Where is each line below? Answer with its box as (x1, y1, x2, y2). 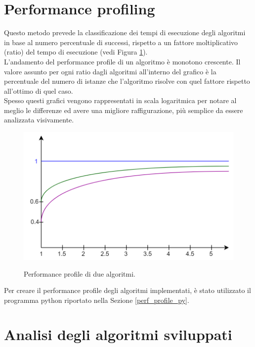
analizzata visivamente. (4, 115, 74, 125)
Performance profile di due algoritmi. (24, 268, 135, 279)
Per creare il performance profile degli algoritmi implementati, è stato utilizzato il (4, 285, 251, 295)
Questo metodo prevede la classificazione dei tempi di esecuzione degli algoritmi (4, 27, 246, 38)
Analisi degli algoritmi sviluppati (4, 324, 232, 344)
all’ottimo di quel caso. (4, 85, 73, 96)
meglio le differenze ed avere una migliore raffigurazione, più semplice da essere (4, 105, 243, 115)
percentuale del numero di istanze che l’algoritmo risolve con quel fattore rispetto (4, 76, 250, 86)
